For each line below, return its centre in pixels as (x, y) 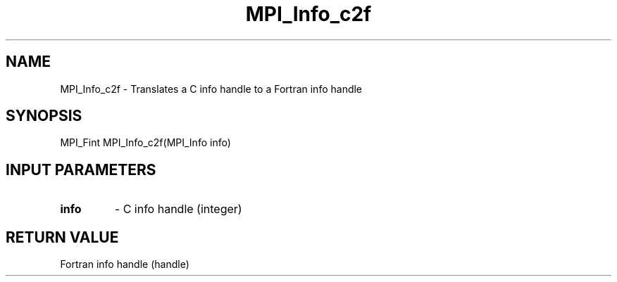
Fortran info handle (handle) (125, 264)
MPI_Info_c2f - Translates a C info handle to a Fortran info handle (211, 89)
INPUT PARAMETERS (81, 169)
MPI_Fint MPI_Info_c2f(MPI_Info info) (145, 143)
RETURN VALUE (62, 237)
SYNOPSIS (44, 116)
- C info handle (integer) (178, 209)
